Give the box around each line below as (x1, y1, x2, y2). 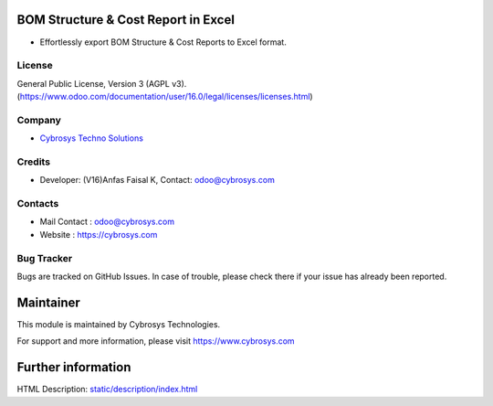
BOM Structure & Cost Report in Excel (16, 12, 235, 27)
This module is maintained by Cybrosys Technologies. (16, 318, 221, 329)
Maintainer (16, 294, 81, 310)
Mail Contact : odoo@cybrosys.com (39, 216, 175, 228)
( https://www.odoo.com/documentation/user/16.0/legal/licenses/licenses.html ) (16, 91, 314, 102)
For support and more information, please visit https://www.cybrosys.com (16, 336, 296, 347)
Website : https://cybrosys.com (39, 229, 158, 240)
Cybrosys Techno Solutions (39, 133, 143, 144)
